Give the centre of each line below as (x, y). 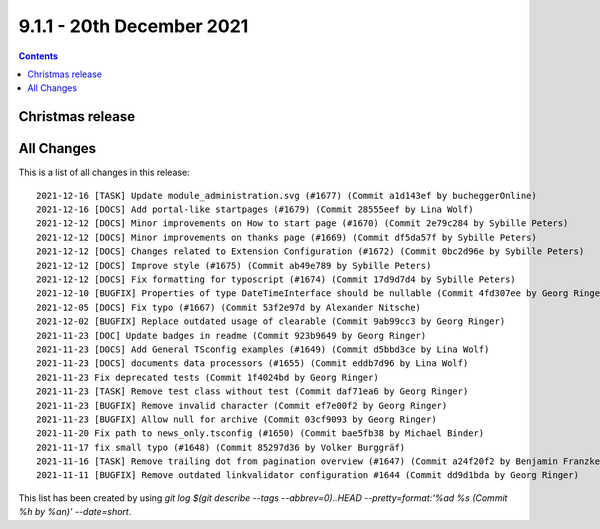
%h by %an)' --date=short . (75, 512)
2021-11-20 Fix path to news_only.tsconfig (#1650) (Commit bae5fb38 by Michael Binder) (260, 433)
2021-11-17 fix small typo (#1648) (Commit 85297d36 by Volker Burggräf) (221, 447)
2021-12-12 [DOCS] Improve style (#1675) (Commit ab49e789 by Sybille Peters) (234, 265)
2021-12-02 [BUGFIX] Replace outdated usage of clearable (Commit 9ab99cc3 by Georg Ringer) (271, 321)
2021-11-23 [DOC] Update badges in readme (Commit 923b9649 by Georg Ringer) (231, 335)
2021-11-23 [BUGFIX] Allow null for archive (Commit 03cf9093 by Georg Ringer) (236, 419)
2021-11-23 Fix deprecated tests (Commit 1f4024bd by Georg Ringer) (207, 377)
